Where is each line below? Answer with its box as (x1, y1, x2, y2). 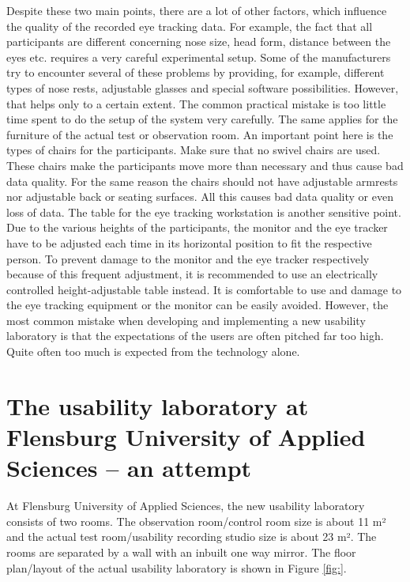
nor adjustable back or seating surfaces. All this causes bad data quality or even (6, 188, 393, 205)
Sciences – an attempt (6, 452, 252, 484)
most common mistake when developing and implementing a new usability (6, 312, 366, 328)
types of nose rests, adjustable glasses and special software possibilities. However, (6, 79, 399, 96)
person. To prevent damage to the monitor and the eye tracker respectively (6, 250, 370, 266)
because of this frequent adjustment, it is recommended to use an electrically (6, 266, 378, 282)
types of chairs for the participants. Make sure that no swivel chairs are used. (6, 142, 381, 158)
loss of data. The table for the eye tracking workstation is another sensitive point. (6, 203, 401, 220)
